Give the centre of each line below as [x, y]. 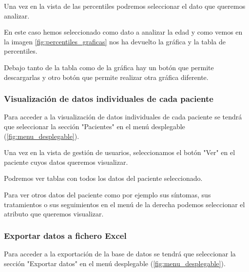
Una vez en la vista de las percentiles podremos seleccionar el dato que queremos [125, 6]
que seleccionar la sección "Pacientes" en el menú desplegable [95, 126]
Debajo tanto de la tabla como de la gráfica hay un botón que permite [109, 67]
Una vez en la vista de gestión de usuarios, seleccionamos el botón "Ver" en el [120, 152]
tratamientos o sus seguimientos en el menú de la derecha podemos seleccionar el [124, 204]
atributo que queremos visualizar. [54, 214]
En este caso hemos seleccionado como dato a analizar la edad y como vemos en [123, 32]
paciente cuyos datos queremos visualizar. [66, 162]
